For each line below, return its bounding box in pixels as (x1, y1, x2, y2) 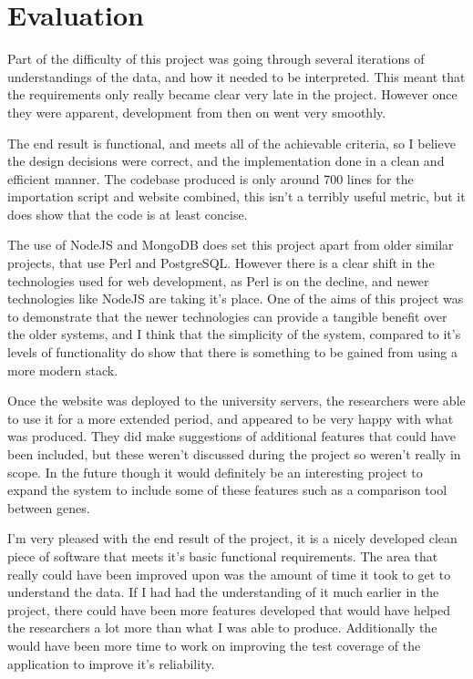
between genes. (7, 498, 90, 517)
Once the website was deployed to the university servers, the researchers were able (7, 391, 466, 410)
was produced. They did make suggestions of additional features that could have (7, 427, 457, 446)
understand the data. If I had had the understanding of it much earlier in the (7, 582, 439, 602)
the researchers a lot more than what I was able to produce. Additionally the (7, 618, 437, 637)
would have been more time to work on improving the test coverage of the (7, 635, 421, 654)
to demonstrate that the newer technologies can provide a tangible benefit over (7, 306, 447, 325)
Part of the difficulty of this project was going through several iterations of (7, 49, 425, 68)
